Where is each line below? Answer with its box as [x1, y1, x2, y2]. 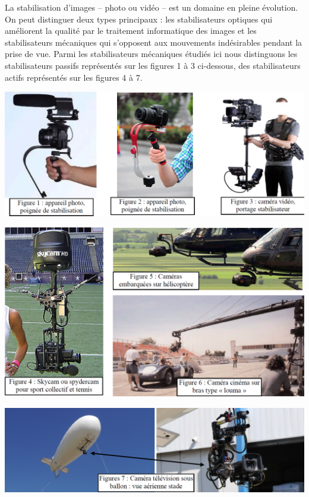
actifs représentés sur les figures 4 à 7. [5, 71, 143, 83]
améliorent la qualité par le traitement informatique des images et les [5, 24, 257, 37]
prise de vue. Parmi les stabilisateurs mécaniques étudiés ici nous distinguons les [5, 48, 298, 60]
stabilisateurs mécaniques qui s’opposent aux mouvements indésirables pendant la [5, 36, 302, 48]
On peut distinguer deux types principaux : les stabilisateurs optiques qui [5, 12, 273, 25]
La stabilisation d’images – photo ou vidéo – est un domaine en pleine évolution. [5, 1, 298, 13]
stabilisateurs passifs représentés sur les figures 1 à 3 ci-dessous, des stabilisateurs [5, 59, 301, 71]
